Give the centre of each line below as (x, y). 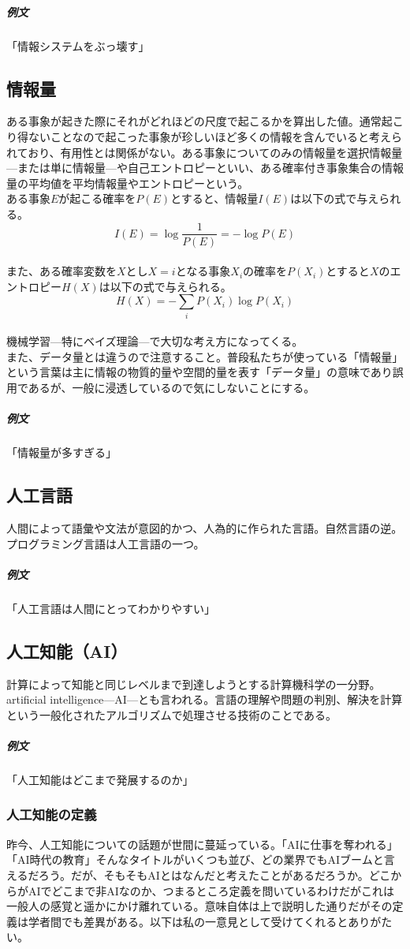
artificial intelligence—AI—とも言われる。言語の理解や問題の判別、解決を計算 (205, 699)
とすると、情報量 (214, 198)
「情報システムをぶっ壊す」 (78, 45)
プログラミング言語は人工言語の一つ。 (106, 543)
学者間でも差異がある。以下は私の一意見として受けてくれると (188, 921)
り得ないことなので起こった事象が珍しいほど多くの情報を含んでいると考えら (204, 136)
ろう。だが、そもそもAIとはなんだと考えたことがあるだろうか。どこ (214, 874)
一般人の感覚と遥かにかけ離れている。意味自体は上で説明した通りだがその (199, 906)
